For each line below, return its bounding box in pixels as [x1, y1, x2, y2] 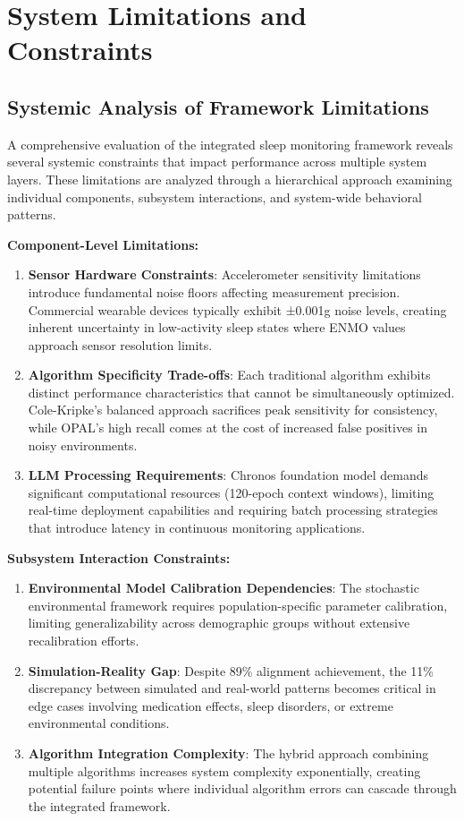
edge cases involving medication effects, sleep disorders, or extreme [28, 696, 393, 714]
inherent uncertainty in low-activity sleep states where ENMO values [28, 318, 406, 337]
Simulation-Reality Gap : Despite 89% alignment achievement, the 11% [28, 661, 434, 680]
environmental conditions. [28, 714, 170, 732]
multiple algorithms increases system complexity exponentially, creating [28, 761, 421, 780]
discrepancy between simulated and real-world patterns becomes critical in [28, 679, 436, 697]
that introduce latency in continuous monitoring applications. [28, 518, 366, 537]
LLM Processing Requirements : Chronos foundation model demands [28, 466, 428, 484]
